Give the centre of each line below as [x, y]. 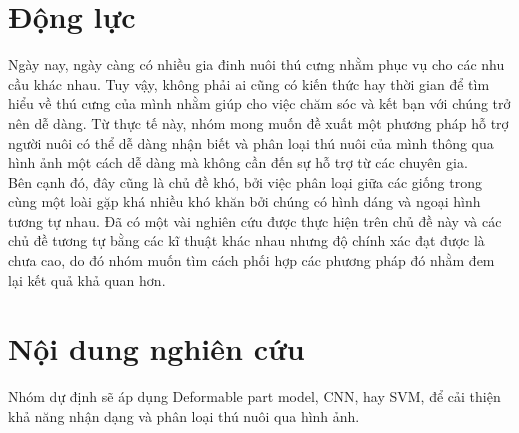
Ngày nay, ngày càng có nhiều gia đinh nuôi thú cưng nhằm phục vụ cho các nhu [256, 64]
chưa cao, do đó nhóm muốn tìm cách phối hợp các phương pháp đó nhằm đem [251, 260]
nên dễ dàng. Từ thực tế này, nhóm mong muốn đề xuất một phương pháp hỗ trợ [258, 122]
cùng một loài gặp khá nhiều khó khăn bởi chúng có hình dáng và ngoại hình [244, 201]
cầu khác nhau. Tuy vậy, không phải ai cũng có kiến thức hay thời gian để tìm [249, 83]
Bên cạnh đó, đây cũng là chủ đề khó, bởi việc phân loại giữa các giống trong [245, 181]
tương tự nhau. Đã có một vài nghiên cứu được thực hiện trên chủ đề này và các [255, 220]
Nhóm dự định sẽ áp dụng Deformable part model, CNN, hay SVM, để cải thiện [254, 396]
